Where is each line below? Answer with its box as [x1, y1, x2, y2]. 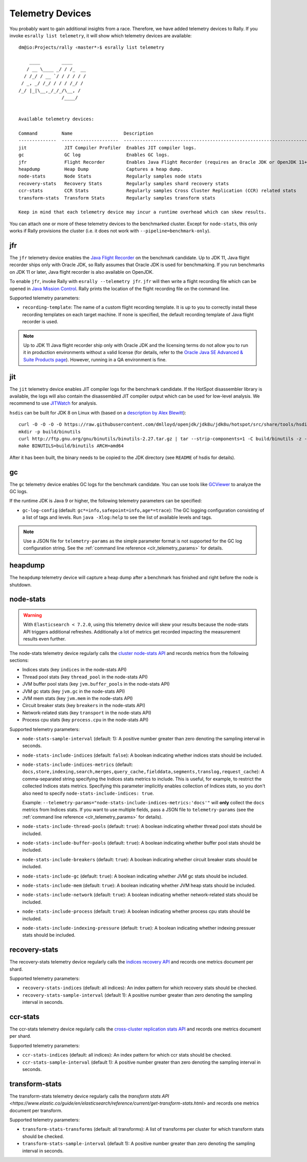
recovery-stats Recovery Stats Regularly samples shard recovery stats [18, 181, 229, 186]
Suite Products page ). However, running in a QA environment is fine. [23, 356, 167, 363]
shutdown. [9, 581, 32, 588]
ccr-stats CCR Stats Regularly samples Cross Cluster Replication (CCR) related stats [18, 188, 297, 194]
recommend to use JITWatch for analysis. [9, 400, 97, 406]
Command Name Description [18, 130, 153, 137]
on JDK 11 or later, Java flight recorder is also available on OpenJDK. [9, 269, 153, 275]
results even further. [23, 636, 66, 642]
